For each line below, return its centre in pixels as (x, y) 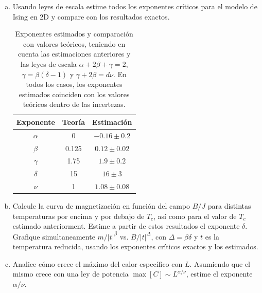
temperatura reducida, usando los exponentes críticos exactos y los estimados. (135, 246)
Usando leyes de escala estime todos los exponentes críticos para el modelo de (135, 6)
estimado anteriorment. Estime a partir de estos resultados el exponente (126, 226)
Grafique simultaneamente (54, 236)
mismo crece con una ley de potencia (71, 274)
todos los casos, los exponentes (74, 84)
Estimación (112, 122)
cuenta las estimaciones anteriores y (74, 54)
